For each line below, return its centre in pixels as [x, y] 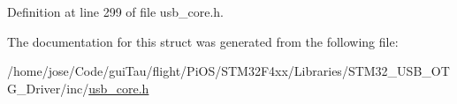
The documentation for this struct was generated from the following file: [203, 41]
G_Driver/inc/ [48, 88]
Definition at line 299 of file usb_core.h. [115, 11]
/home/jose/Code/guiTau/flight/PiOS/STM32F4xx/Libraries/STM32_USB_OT [228, 71]
